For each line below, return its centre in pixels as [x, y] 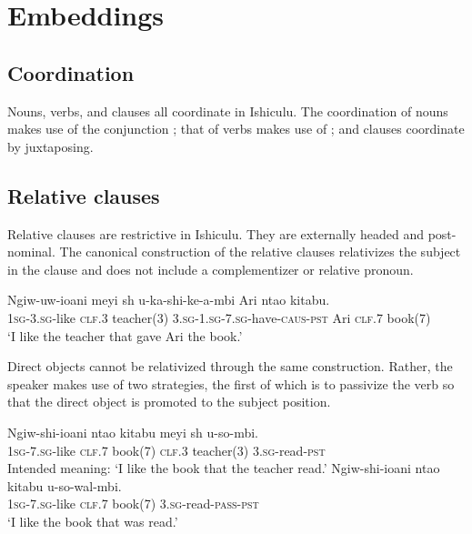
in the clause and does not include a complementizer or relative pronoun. [211, 269]
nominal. [31, 252]
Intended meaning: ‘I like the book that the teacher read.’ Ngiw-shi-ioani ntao [224, 468]
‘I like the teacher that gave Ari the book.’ [125, 335]
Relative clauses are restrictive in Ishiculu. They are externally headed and [216, 233]
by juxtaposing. [50, 146]
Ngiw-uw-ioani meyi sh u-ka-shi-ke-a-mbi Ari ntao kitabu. [169, 300]
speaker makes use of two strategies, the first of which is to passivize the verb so [231, 383]
